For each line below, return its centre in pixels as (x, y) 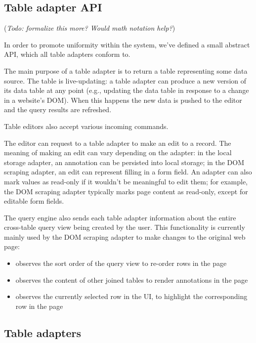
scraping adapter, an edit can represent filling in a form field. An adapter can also (128, 172)
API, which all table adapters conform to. (67, 54)
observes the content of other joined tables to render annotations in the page (132, 279)
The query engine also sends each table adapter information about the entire (120, 217)
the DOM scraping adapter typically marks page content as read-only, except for (126, 191)
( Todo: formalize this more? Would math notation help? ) (90, 28)
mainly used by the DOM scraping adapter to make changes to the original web (125, 236)
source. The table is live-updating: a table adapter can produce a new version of (125, 80)
